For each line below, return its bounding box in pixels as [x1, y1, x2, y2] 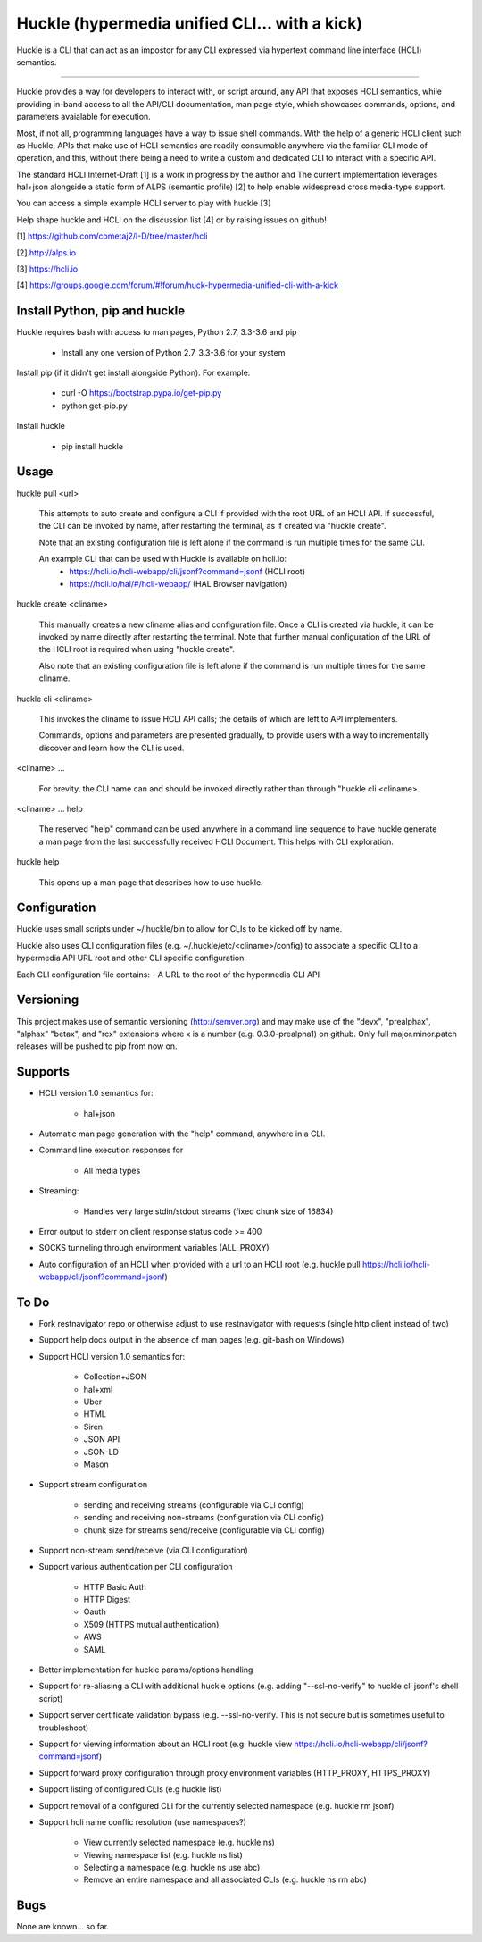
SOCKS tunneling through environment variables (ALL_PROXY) [38, 1243, 270, 1253]
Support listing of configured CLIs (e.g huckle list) [38, 1784, 222, 1795]
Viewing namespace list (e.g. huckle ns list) [83, 1849, 243, 1860]
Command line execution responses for [38, 1144, 184, 1156]
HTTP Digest [83, 1595, 131, 1605]
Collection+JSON [83, 1371, 147, 1382]
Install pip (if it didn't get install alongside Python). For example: [16, 367, 251, 379]
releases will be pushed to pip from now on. [16, 1041, 178, 1051]
